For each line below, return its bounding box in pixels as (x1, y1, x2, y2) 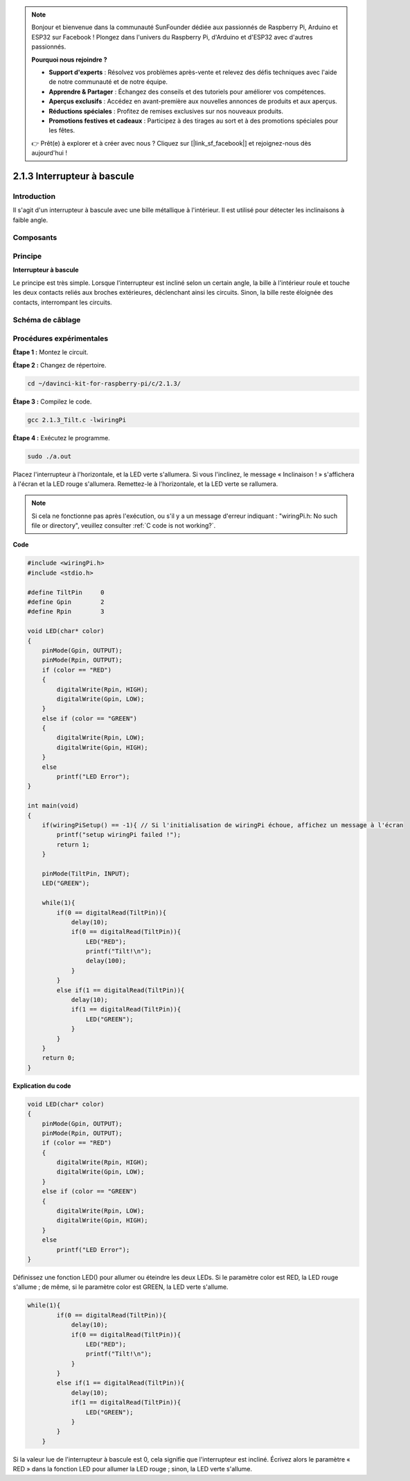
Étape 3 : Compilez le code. (12, 397, 92, 406)
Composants (12, 233, 57, 243)
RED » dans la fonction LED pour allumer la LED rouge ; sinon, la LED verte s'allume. (12, 1465, 253, 1473)
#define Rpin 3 (27, 607, 105, 616)
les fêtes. (48, 126, 75, 135)
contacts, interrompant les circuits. (12, 298, 112, 306)
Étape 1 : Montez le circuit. (12, 348, 89, 356)
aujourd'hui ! (31, 149, 67, 157)
